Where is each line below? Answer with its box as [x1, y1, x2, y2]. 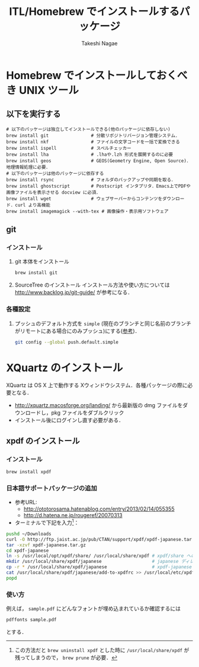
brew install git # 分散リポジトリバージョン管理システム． [6, 133, 180, 139]
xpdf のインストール [6, 436, 80, 446]
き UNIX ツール [6, 83, 79, 97]
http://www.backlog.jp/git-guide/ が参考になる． [14, 289, 133, 296]
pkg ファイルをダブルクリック [51, 409, 124, 416]
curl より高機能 [14, 202, 50, 208]
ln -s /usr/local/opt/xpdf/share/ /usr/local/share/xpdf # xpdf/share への [6, 553, 195, 559]
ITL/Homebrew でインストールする [8, 5, 180, 18]
